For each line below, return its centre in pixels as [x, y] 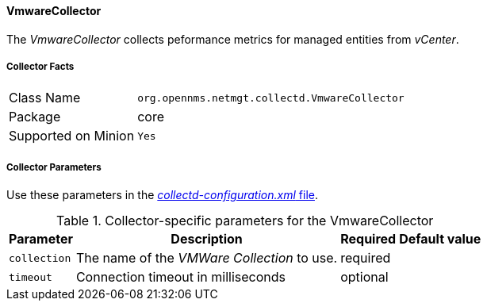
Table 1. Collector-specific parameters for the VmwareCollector [245, 221]
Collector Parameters [54, 167]
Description [207, 239]
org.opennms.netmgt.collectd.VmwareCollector [271, 98]
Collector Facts [40, 67]
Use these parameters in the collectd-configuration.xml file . [162, 195]
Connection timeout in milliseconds [181, 277]
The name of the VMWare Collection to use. [207, 258]
